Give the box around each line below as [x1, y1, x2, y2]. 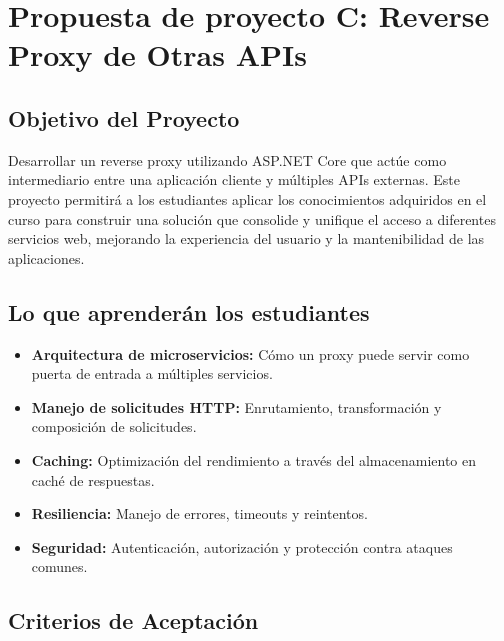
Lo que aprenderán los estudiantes [8, 296, 370, 327]
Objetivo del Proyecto [8, 102, 240, 133]
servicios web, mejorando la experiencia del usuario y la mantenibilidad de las [8, 228, 485, 249]
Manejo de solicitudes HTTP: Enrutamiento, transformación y [31, 396, 442, 417]
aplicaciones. [8, 247, 85, 268]
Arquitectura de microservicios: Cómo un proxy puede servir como [31, 343, 470, 364]
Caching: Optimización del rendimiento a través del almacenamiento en [31, 449, 477, 470]
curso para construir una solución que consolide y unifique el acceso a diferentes [8, 208, 496, 229]
